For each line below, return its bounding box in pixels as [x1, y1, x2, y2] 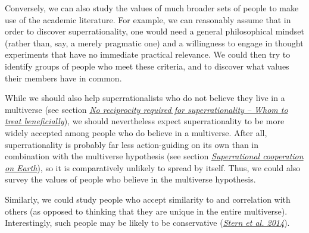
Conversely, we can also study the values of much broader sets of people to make [5, 2, 299, 14]
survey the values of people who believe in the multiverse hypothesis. [5, 173, 256, 185]
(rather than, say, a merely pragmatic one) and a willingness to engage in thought [5, 36, 304, 49]
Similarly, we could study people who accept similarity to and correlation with [5, 193, 291, 205]
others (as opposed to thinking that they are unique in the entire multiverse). [5, 204, 288, 217]
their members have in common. [5, 71, 122, 84]
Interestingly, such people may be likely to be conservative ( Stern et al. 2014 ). [5, 216, 290, 229]
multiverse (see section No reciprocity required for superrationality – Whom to [5, 103, 288, 115]
